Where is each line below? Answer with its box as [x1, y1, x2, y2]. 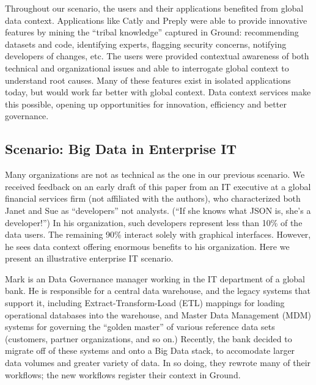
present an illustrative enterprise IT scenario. [5, 252, 174, 265]
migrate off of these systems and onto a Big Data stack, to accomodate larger [5, 344, 295, 357]
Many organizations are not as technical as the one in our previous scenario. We [5, 168, 305, 181]
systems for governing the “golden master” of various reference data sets [5, 320, 275, 333]
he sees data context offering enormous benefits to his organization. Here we [5, 240, 290, 252]
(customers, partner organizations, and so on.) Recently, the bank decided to [5, 332, 292, 345]
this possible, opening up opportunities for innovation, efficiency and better [5, 97, 287, 110]
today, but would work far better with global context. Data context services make [5, 86, 311, 98]
